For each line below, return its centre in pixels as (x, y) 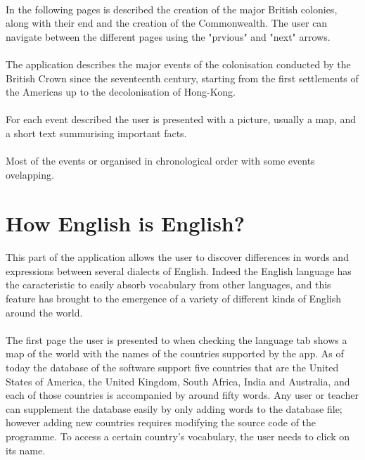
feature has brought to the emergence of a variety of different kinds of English (174, 299)
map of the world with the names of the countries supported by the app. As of (175, 353)
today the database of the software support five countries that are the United (172, 368)
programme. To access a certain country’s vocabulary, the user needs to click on (178, 436)
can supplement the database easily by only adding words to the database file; (174, 408)
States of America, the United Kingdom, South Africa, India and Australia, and (178, 381)
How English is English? (125, 223)
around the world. (44, 312)
